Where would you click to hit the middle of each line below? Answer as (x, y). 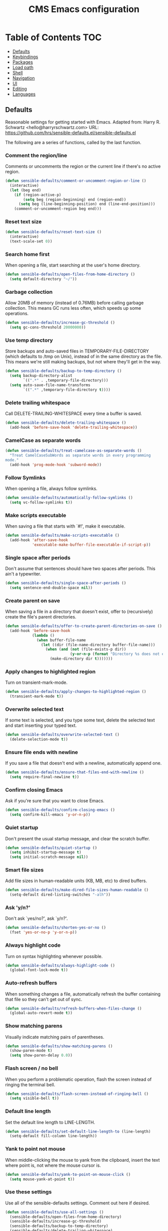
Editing (20, 88)
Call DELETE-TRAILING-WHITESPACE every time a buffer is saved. (74, 414)
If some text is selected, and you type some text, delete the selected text (80, 720)
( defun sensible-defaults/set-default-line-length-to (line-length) (78, 1131)
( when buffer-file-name (61, 640)
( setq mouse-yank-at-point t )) (42, 1179)
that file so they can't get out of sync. (44, 999)
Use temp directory (29, 340)
